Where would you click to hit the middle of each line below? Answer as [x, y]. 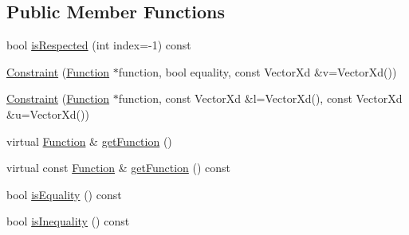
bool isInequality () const [68, 221]
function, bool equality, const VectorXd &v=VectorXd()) [258, 71]
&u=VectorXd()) [48, 114]
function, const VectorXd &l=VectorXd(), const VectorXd [260, 98]
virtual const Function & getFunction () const [119, 168]
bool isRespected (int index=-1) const [99, 45]
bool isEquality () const [64, 194]
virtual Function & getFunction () [89, 141]
